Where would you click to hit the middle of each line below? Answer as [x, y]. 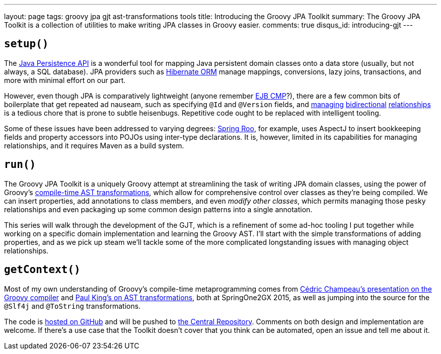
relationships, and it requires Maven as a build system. [94, 145]
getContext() [42, 270]
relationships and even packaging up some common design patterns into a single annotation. [158, 209]
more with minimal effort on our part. [65, 80]
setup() [26, 44]
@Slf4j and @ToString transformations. [72, 306]
